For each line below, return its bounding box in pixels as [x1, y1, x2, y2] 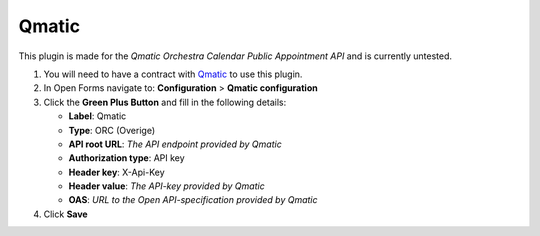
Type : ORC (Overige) [68, 124, 155, 136]
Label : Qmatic [68, 110, 127, 122]
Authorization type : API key [68, 152, 185, 164]
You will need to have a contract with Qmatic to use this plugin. [43, 68, 303, 80]
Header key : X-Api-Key [68, 166, 165, 178]
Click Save [43, 208, 89, 220]
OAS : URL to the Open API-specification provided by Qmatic [68, 194, 318, 206]
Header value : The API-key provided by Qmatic [68, 180, 265, 192]
